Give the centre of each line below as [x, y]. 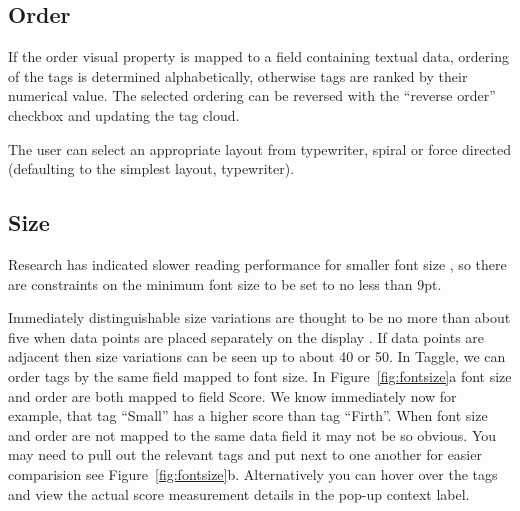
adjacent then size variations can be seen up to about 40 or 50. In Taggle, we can [257, 356]
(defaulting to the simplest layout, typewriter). [151, 168]
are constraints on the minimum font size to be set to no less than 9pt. [225, 283]
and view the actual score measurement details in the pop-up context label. [239, 493]
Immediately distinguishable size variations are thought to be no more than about [259, 317]
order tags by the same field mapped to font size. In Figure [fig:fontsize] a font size [260, 375]
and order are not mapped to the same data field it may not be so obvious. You [252, 434]
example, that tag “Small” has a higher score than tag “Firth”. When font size [248, 415]
